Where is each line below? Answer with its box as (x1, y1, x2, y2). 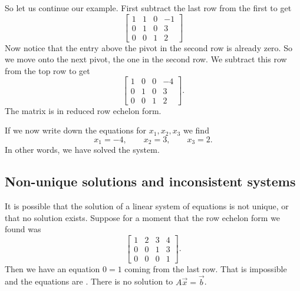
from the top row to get (5, 64, 90, 76)
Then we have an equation (5, 262, 100, 275)
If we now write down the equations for (5, 124, 147, 136)
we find (183, 124, 209, 136)
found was (5, 223, 41, 235)
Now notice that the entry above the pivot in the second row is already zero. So (5, 41, 292, 53)
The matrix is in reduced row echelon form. (5, 104, 161, 116)
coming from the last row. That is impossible (124, 262, 287, 275)
